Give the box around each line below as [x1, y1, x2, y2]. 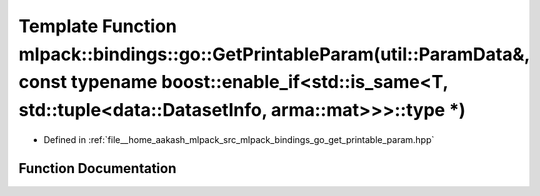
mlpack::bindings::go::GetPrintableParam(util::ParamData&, [18, 43, 530, 65]
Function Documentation [18, 160, 177, 177]
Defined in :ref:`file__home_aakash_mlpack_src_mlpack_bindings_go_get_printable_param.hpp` [43, 133, 435, 145]
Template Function [18, 15, 177, 37]
